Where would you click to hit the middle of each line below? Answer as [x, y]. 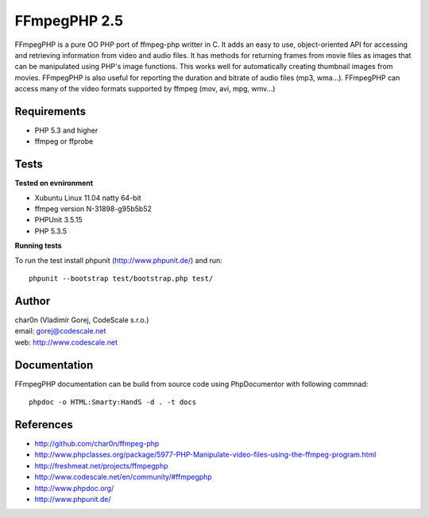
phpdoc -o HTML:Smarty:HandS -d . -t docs [113, 402]
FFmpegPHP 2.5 [69, 21]
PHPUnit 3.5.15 [58, 220]
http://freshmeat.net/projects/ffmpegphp [101, 465]
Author [33, 301]
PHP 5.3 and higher [66, 130]
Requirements [50, 111]
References [44, 424]
